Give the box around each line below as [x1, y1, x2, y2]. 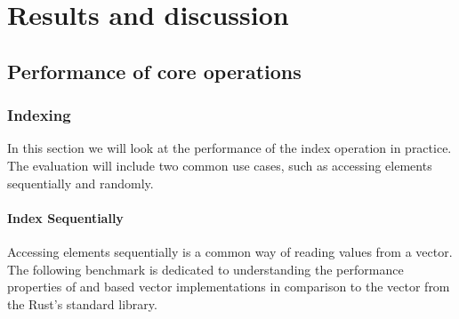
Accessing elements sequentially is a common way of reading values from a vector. [7, 242, 453, 260]
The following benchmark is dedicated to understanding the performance [7, 259, 404, 278]
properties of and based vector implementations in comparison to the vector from [7, 277, 450, 296]
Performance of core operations [7, 57, 302, 84]
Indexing [7, 104, 71, 126]
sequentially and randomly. [7, 173, 154, 192]
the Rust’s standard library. [7, 294, 157, 313]
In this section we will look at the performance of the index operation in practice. [7, 139, 452, 157]
